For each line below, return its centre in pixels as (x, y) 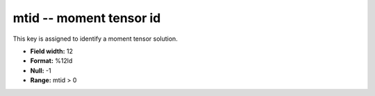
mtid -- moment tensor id (87, 18)
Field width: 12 (51, 51)
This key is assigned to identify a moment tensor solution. (95, 39)
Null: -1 (41, 70)
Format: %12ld (51, 61)
